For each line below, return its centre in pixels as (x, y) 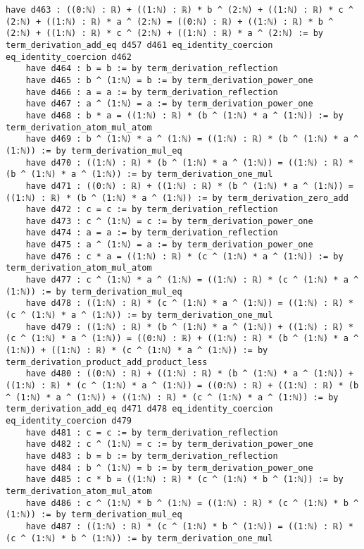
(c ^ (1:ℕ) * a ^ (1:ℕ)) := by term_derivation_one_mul (139, 315)
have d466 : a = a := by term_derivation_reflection (152, 92)
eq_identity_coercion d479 (69, 420)
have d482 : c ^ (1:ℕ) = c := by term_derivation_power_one (169, 444)
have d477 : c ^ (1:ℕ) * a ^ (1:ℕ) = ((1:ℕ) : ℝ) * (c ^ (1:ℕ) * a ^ (192, 280)
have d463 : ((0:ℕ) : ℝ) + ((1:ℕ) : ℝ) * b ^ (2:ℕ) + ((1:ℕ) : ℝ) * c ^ (180, 10)
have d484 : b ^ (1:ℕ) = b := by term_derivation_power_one (169, 468)
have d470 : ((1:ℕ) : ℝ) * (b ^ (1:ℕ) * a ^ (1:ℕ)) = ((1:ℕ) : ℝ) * (189, 162)
